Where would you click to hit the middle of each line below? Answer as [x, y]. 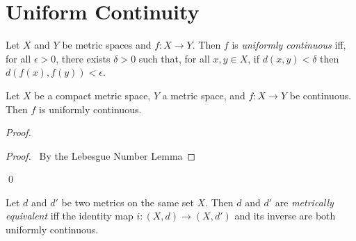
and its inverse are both [285, 216]
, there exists [83, 58]
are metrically [304, 202]
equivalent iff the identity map [70, 216]
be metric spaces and [107, 45]
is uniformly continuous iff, [289, 45]
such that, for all [174, 58]
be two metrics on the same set [128, 202]
